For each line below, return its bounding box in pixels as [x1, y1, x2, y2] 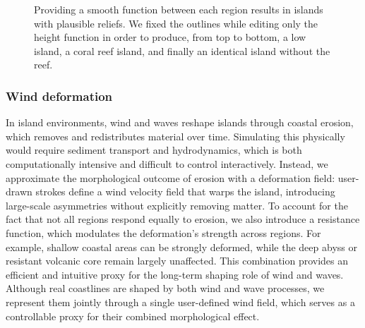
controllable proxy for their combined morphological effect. [6, 308, 260, 323]
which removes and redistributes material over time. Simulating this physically [6, 128, 345, 143]
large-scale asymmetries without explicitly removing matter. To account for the [6, 198, 348, 212]
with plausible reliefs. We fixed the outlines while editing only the [34, 16, 318, 30]
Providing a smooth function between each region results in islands [34, 2, 323, 16]
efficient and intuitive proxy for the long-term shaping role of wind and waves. [6, 267, 344, 281]
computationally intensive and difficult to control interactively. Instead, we [6, 156, 328, 171]
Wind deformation [6, 87, 113, 104]
